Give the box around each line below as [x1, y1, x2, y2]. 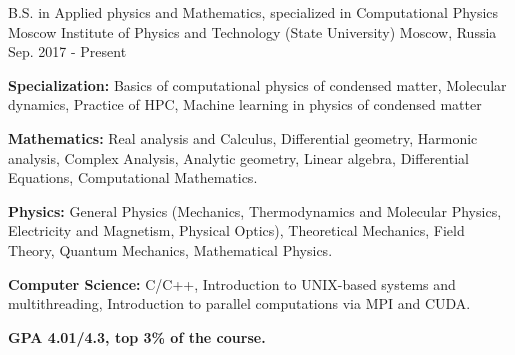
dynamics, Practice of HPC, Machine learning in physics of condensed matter [8, 94, 482, 115]
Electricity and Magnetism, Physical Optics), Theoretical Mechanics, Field [8, 220, 465, 241]
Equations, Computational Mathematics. [8, 167, 258, 188]
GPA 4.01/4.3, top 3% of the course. [8, 326, 266, 347]
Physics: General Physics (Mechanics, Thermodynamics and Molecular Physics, [8, 200, 502, 221]
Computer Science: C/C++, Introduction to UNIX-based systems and [8, 273, 456, 294]
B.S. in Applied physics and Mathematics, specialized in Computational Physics [8, 2, 499, 22]
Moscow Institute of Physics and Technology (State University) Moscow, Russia [8, 21, 497, 42]
